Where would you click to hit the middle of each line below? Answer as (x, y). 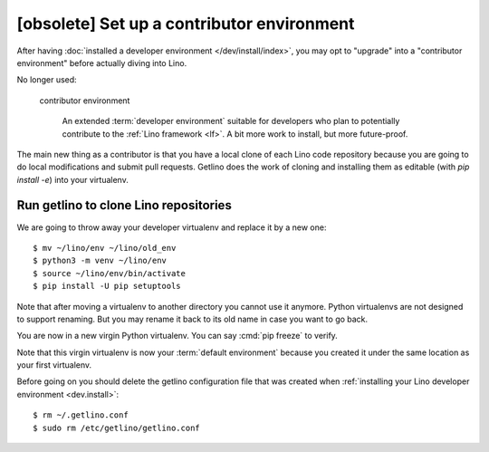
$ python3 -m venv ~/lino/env (100, 261)
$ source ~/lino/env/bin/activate (109, 273)
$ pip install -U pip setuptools (107, 286)
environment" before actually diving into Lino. (102, 63)
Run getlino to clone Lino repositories (125, 205)
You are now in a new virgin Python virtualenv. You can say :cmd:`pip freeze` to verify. (177, 336)
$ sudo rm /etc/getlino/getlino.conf (117, 428)
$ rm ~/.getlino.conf (81, 415)
